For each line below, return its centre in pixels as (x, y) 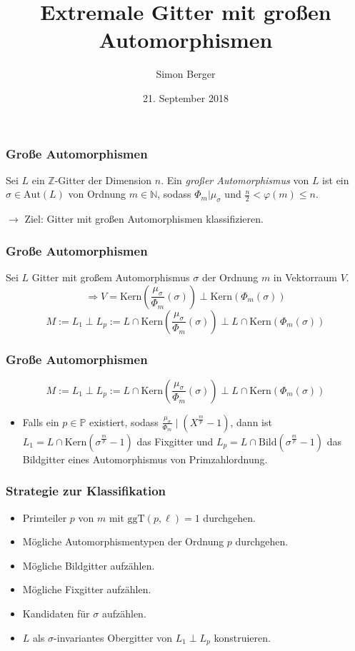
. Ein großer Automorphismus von (235, 180)
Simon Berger (186, 74)
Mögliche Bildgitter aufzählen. (89, 565)
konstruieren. (242, 637)
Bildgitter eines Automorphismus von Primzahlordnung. (145, 459)
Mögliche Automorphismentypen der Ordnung (123, 541)
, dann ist (251, 422)
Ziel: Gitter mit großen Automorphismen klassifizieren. (144, 219)
